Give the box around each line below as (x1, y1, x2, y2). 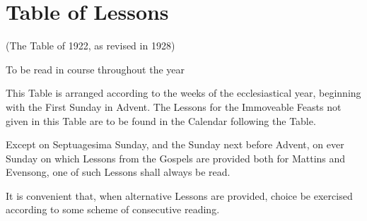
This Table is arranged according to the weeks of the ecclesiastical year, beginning (6, 85, 361, 100)
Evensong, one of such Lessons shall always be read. (6, 165, 231, 179)
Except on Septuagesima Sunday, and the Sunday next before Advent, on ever (6, 137, 344, 152)
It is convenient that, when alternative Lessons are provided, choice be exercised (6, 188, 353, 203)
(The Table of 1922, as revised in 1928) (6, 38, 175, 53)
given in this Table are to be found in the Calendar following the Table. (6, 113, 316, 128)
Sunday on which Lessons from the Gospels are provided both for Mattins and (6, 150, 346, 165)
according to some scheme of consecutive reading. (6, 202, 220, 217)
